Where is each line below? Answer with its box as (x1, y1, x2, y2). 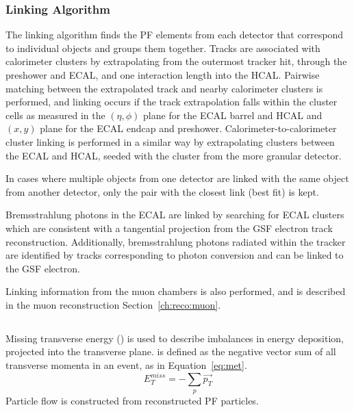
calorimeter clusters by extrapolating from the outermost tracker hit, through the (5, 54, 347, 68)
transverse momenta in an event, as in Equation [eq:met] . (5, 358, 247, 372)
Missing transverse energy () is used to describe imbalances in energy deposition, (5, 331, 344, 345)
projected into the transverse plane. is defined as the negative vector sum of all (5, 344, 336, 359)
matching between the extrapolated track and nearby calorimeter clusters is (5, 81, 323, 95)
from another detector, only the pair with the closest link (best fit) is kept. (5, 184, 319, 198)
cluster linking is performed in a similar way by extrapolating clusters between (5, 134, 335, 149)
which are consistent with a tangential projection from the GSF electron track (5, 220, 333, 235)
